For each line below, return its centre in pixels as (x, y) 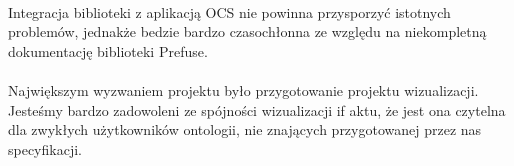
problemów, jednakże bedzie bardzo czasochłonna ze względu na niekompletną (247, 31)
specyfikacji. (45, 148)
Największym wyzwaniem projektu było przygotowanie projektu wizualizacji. (243, 89)
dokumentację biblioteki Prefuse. (108, 50)
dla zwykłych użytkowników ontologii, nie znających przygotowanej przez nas (245, 129)
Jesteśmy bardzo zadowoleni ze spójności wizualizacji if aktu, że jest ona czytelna (257, 109)
